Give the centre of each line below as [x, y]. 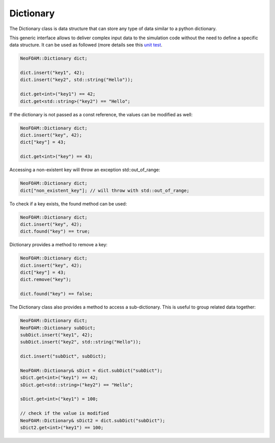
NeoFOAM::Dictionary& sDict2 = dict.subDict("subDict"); [93, 420]
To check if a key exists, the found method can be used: [68, 203]
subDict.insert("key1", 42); [57, 335]
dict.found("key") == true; [55, 231]
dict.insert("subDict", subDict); [63, 356]
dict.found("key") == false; [57, 294]
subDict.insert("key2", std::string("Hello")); [80, 342]
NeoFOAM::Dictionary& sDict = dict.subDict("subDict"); [91, 370]
